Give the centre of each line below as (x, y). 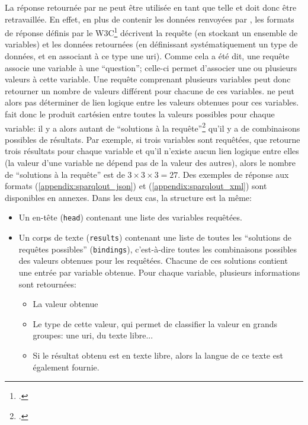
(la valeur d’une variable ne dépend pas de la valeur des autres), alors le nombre (150, 163)
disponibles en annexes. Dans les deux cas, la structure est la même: (128, 197)
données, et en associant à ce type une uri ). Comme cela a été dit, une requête (147, 56)
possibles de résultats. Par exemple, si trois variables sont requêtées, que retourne (153, 139)
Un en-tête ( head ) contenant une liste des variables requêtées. (130, 217)
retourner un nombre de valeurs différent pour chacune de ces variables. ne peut (150, 90)
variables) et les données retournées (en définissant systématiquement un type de (151, 44)
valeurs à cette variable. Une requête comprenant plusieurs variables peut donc (148, 79)
